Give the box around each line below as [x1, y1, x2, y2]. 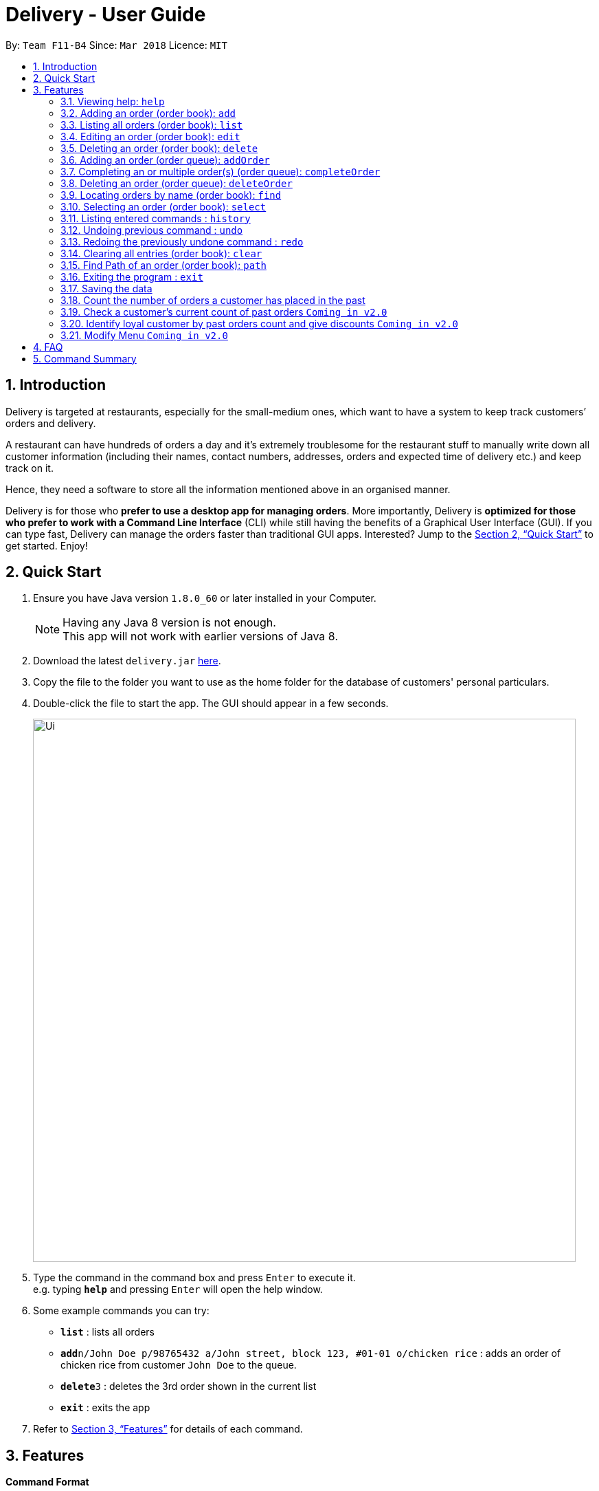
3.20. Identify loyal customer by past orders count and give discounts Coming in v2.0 [60, 317, 458, 329]
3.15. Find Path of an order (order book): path [60, 259, 267, 271]
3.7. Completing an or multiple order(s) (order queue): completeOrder [60, 165, 381, 177]
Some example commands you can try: [33, 1305, 210, 1317]
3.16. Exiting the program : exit [60, 270, 203, 283]
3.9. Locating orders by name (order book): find [60, 188, 282, 201]
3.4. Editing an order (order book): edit [60, 130, 240, 142]
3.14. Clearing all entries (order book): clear [60, 247, 262, 259]
